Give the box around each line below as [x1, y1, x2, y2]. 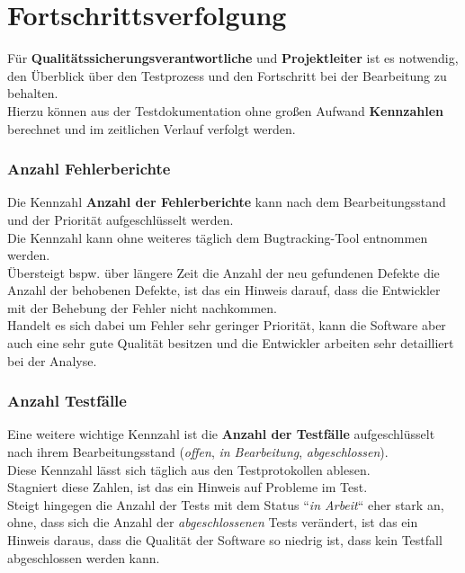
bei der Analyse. [7, 351, 97, 370]
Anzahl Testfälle [7, 389, 127, 412]
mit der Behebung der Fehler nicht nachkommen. [7, 298, 277, 317]
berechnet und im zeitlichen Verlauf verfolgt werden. [7, 119, 296, 138]
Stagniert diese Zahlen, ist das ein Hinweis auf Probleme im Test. [7, 478, 368, 497]
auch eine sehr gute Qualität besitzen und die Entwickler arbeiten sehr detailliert [7, 334, 454, 353]
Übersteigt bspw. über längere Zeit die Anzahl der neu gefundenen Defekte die [7, 263, 440, 282]
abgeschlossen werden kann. [7, 548, 160, 567]
